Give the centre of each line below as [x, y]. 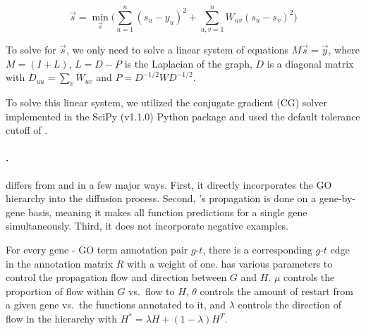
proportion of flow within [60, 291]
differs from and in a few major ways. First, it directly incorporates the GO [169, 184]
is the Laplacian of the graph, [188, 63]
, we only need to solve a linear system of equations [178, 50]
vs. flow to [152, 291]
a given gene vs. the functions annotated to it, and [116, 305]
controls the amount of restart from [276, 291]
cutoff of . [27, 130]
